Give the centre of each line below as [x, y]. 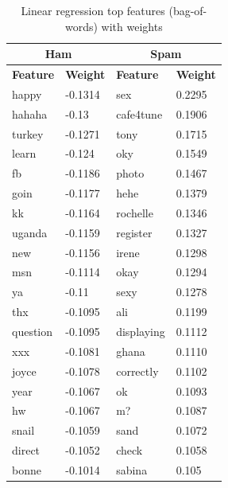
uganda [30, 232]
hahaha [30, 113]
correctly [137, 371]
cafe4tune [139, 113]
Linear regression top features [93, 10]
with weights [132, 26]
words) [81, 26]
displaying [141, 331]
